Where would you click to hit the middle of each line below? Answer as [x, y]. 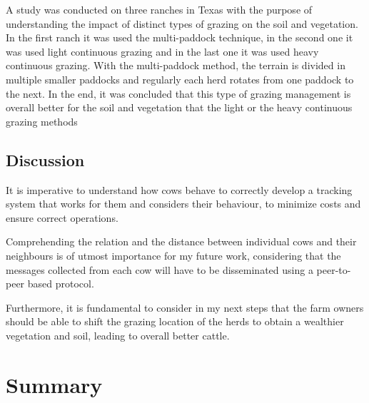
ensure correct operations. [62, 217]
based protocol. [61, 284]
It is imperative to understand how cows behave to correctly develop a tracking [179, 189]
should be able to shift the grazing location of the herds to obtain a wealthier [175, 321]
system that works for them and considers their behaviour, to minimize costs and [183, 204]
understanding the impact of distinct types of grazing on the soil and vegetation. [182, 23]
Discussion [45, 159]
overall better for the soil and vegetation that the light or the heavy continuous [179, 107]
